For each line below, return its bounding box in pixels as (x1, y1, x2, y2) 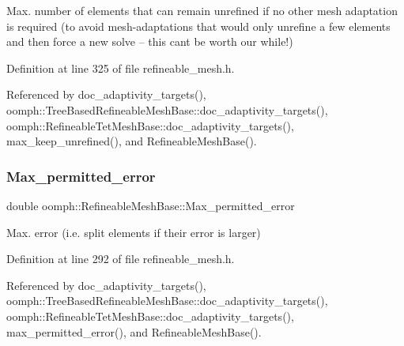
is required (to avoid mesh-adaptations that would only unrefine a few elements (6, 17, 391, 34)
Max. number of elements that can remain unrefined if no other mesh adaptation (6, 2, 398, 18)
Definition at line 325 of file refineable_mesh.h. (6, 59, 235, 76)
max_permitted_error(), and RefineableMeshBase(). (6, 323, 262, 340)
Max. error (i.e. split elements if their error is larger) (6, 224, 261, 240)
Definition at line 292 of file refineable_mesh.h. (6, 250, 235, 267)
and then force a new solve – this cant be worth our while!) (6, 33, 293, 50)
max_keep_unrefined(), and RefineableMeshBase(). (6, 133, 257, 149)
